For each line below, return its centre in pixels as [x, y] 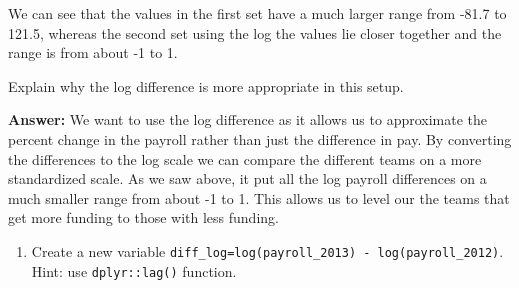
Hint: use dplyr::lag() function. [134, 270]
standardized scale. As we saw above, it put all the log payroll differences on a [247, 178]
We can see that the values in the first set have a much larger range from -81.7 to [257, 13]
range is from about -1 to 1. [93, 52]
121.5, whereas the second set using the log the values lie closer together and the [255, 32]
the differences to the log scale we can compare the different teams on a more [245, 158]
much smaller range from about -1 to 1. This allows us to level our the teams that [259, 197]
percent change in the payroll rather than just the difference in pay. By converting [260, 138]
